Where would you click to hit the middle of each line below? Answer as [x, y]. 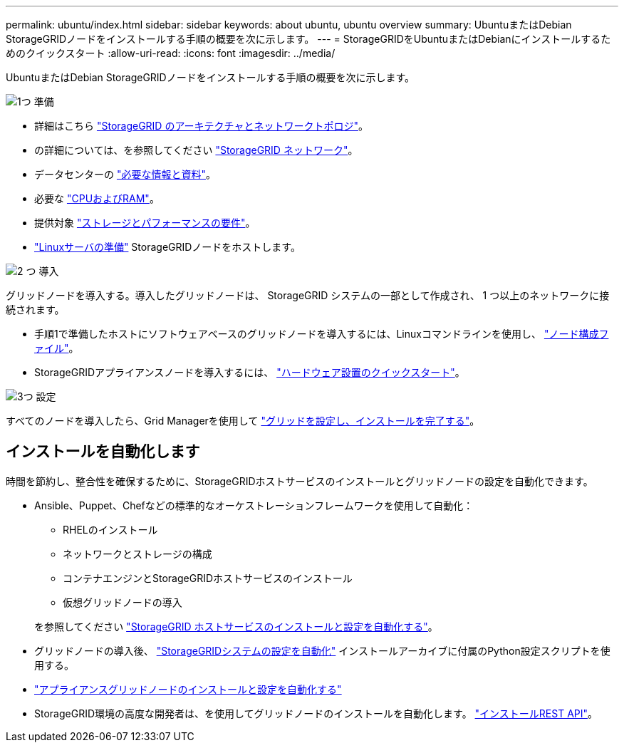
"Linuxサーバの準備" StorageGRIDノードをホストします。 [167, 247]
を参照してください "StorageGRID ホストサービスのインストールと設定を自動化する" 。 [236, 626]
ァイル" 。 [57, 348]
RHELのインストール [110, 529]
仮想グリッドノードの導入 [123, 602]
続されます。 [35, 310]
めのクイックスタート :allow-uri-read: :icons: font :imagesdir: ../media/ [171, 53]
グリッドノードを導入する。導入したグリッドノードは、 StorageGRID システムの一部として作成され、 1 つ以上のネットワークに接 [308, 295]
